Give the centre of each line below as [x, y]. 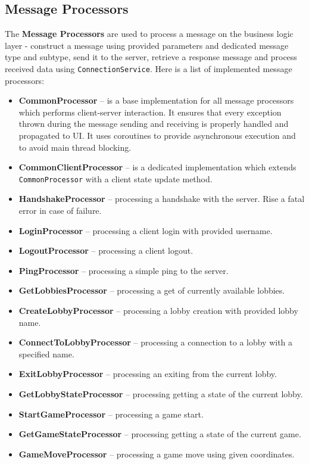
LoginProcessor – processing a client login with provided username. [146, 230]
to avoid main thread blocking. [75, 147]
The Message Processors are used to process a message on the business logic [149, 34]
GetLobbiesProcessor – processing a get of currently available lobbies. [152, 290]
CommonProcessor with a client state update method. [116, 178]
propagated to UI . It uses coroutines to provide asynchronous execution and [157, 136]
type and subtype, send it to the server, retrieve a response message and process [151, 57]
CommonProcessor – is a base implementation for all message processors [156, 100]
